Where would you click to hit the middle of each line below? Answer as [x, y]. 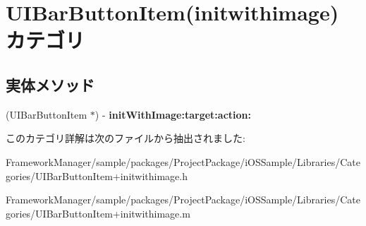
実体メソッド [50, 84]
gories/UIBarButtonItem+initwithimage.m [98, 213]
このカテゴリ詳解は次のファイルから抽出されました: [126, 138]
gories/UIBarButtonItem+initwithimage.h [97, 176]
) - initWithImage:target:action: [173, 114]
